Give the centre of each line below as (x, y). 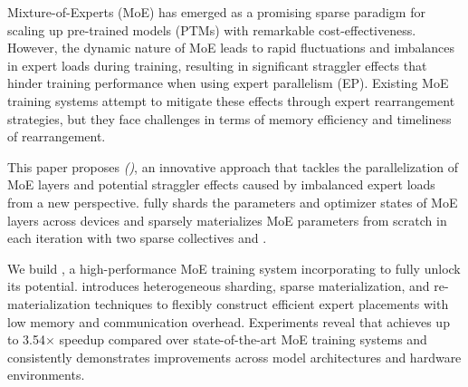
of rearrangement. (57, 136)
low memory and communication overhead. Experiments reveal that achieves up (229, 321)
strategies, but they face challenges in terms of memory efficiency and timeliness (229, 118)
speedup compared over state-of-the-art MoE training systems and (243, 339)
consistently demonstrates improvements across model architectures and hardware (234, 357)
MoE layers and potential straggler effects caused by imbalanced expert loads (221, 184)
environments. (46, 375)
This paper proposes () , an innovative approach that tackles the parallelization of (233, 166)
